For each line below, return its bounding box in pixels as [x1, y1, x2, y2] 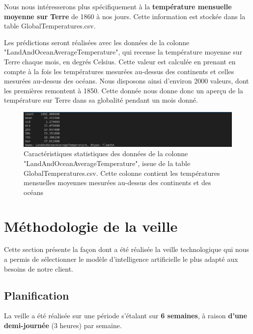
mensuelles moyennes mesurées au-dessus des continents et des [24, 177, 211, 188]
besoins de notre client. [4, 263, 73, 274]
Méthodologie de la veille [4, 216, 178, 236]
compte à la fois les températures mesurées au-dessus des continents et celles [4, 66, 234, 76]
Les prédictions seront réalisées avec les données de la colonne [4, 37, 190, 47]
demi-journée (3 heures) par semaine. [4, 320, 122, 331]
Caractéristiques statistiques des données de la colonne [24, 148, 188, 159]
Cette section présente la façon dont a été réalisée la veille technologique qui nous [4, 244, 249, 254]
